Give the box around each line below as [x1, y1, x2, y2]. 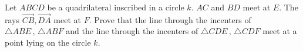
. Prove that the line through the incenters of [89, 13, 251, 25]
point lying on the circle [5, 36, 91, 48]
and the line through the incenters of [66, 25, 198, 37]
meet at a [262, 25, 297, 37]
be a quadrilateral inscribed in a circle [47, 1, 184, 13]
